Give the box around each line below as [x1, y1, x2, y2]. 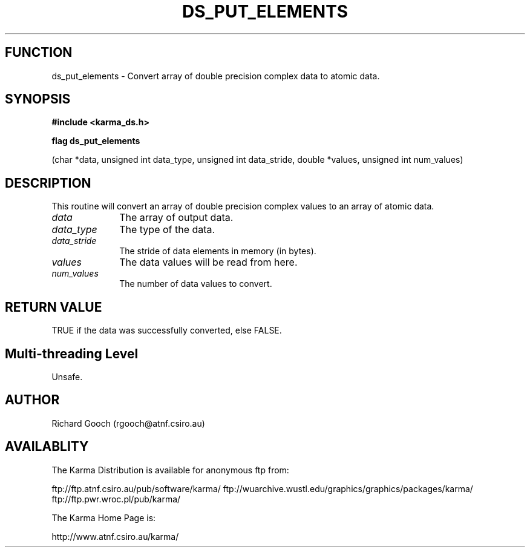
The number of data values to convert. [119, 278, 272, 289]
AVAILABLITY [5, 439, 89, 455]
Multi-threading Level [5, 346, 139, 361]
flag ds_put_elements [51, 136, 140, 146]
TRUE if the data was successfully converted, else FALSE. [51, 325, 282, 336]
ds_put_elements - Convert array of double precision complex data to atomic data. [51, 70, 380, 81]
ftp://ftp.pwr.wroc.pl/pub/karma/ [51, 493, 181, 504]
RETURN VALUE [5, 299, 102, 315]
